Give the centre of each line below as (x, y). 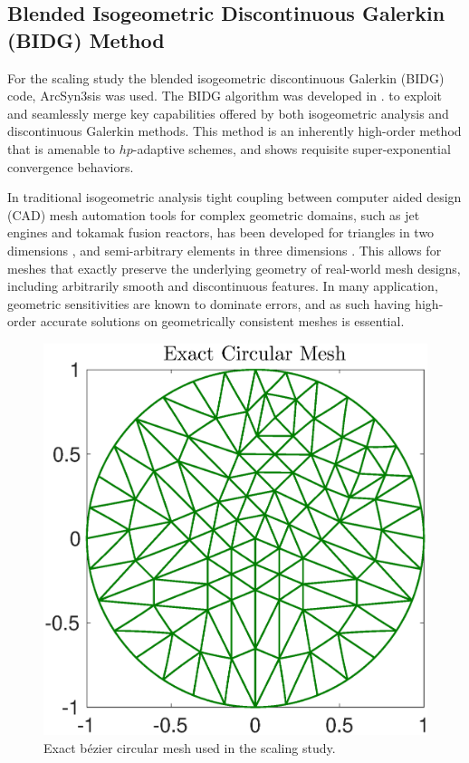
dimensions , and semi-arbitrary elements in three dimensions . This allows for (225, 250)
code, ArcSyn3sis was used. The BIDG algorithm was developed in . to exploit (225, 96)
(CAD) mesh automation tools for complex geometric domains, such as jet (214, 214)
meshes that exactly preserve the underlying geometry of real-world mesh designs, (234, 268)
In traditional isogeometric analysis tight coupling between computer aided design (234, 197)
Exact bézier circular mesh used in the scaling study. (190, 747)
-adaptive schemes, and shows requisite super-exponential (292, 148)
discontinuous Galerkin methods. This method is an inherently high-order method (234, 131)
